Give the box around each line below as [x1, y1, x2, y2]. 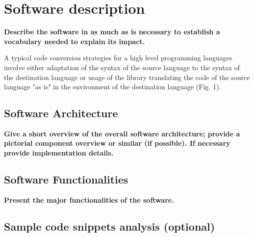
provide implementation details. [4, 148, 114, 158]
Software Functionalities [4, 172, 128, 187]
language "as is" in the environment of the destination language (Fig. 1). [4, 81, 221, 92]
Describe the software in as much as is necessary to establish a [4, 26, 220, 37]
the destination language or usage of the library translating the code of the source [4, 72, 250, 82]
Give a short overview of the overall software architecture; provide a [4, 128, 240, 138]
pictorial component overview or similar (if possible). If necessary [4, 138, 230, 148]
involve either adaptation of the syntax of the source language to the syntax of [4, 62, 240, 72]
